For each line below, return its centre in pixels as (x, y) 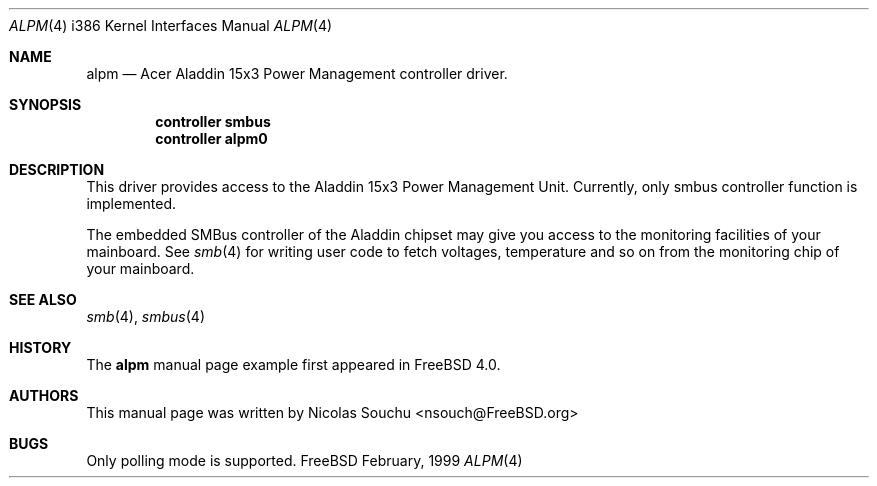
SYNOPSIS (45, 104)
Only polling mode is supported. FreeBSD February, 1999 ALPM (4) (304, 460)
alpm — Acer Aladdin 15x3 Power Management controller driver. (297, 73)
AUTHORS (44, 395)
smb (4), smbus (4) (146, 316)
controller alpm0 (211, 138)
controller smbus (213, 121)
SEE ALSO (43, 299)
